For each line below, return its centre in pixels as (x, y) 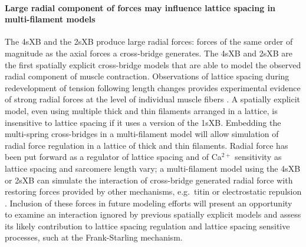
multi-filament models (50, 19)
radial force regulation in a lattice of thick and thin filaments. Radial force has (147, 145)
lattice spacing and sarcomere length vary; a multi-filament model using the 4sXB (153, 168)
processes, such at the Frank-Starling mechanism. (94, 237)
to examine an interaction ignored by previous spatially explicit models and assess (153, 214)
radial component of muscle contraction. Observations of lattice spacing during (147, 76)
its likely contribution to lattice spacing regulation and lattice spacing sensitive (147, 226)
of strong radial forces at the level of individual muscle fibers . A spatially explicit (153, 99)
